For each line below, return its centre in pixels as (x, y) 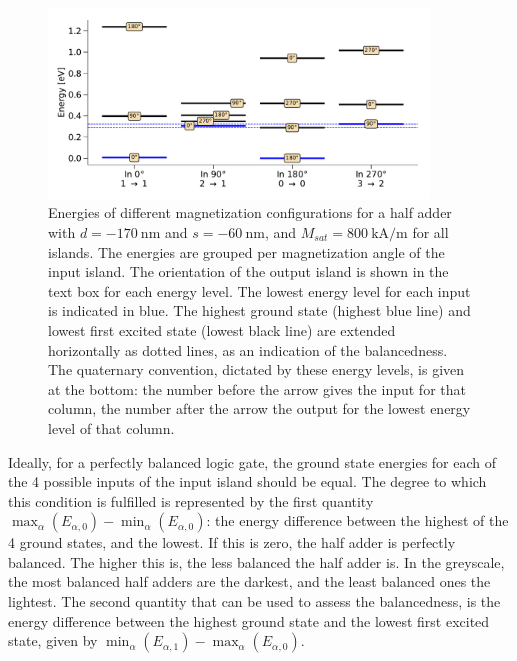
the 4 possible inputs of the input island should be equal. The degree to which (247, 481)
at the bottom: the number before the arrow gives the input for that (257, 388)
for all (430, 231)
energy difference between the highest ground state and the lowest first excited (249, 620)
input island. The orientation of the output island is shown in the (248, 271)
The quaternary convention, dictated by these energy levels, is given (256, 369)
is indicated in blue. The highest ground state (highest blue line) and (259, 310)
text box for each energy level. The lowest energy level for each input (259, 290)
